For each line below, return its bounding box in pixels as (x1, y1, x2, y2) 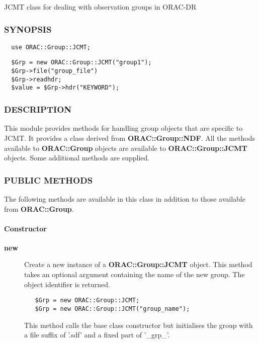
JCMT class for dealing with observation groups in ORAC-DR (4, 2, 197, 12)
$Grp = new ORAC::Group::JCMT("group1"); (11, 59, 152, 66)
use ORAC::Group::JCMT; (11, 43, 91, 51)
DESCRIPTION (4, 103, 72, 116)
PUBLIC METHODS (4, 174, 93, 186)
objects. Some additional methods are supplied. (4, 152, 150, 163)
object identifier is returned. (24, 279, 110, 289)
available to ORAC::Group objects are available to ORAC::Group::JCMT (4, 142, 247, 153)
